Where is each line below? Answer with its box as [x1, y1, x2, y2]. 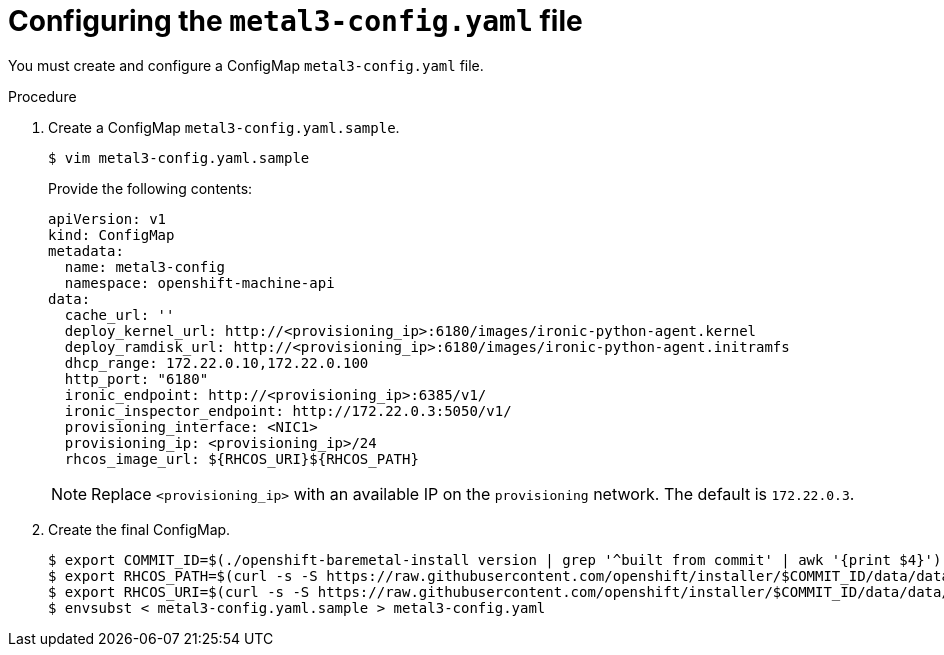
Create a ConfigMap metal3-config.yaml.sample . [48, 118, 400, 136]
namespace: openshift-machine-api [64, 274, 335, 291]
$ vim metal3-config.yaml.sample [48, 149, 310, 166]
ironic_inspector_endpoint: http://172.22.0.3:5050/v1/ [64, 402, 512, 419]
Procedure [8, 87, 77, 105]
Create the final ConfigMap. [48, 520, 231, 538]
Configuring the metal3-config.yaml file [8, 4, 583, 38]
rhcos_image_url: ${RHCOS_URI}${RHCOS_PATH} [64, 450, 419, 467]
